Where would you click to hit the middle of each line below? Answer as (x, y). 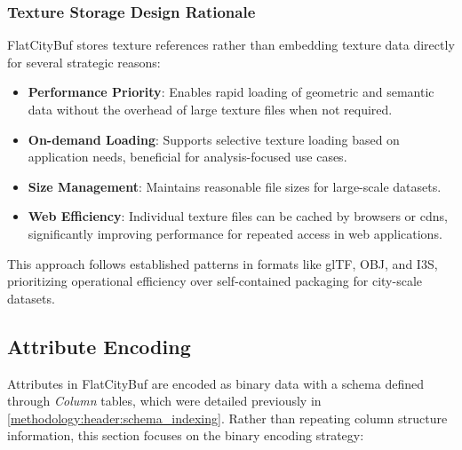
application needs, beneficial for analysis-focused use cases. (187, 157)
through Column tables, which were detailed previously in (164, 401)
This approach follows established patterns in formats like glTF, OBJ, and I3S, (223, 263)
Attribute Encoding (99, 346)
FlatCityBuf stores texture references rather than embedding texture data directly (231, 45)
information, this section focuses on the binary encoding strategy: (186, 435)
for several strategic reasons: (84, 62)
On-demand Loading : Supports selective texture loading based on (214, 139)
